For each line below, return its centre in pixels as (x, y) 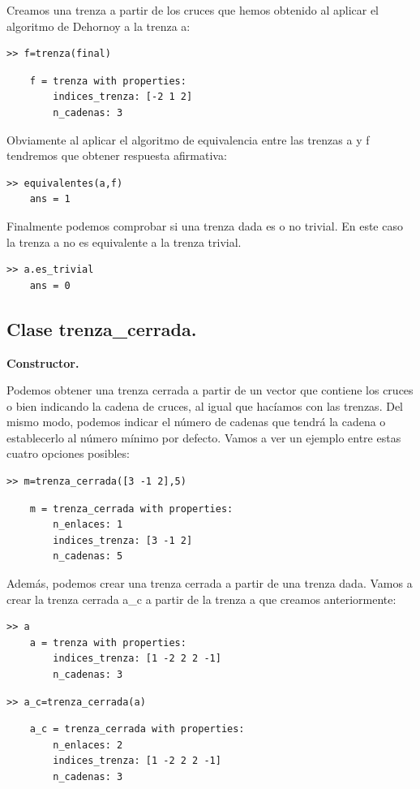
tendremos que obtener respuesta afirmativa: (117, 155)
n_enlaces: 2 (88, 745)
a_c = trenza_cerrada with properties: (137, 729)
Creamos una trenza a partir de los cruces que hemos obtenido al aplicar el (193, 10)
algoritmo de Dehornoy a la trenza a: (99, 26)
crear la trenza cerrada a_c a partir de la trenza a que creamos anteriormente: (201, 599)
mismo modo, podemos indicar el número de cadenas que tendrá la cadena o (196, 422)
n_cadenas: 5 (88, 556)
